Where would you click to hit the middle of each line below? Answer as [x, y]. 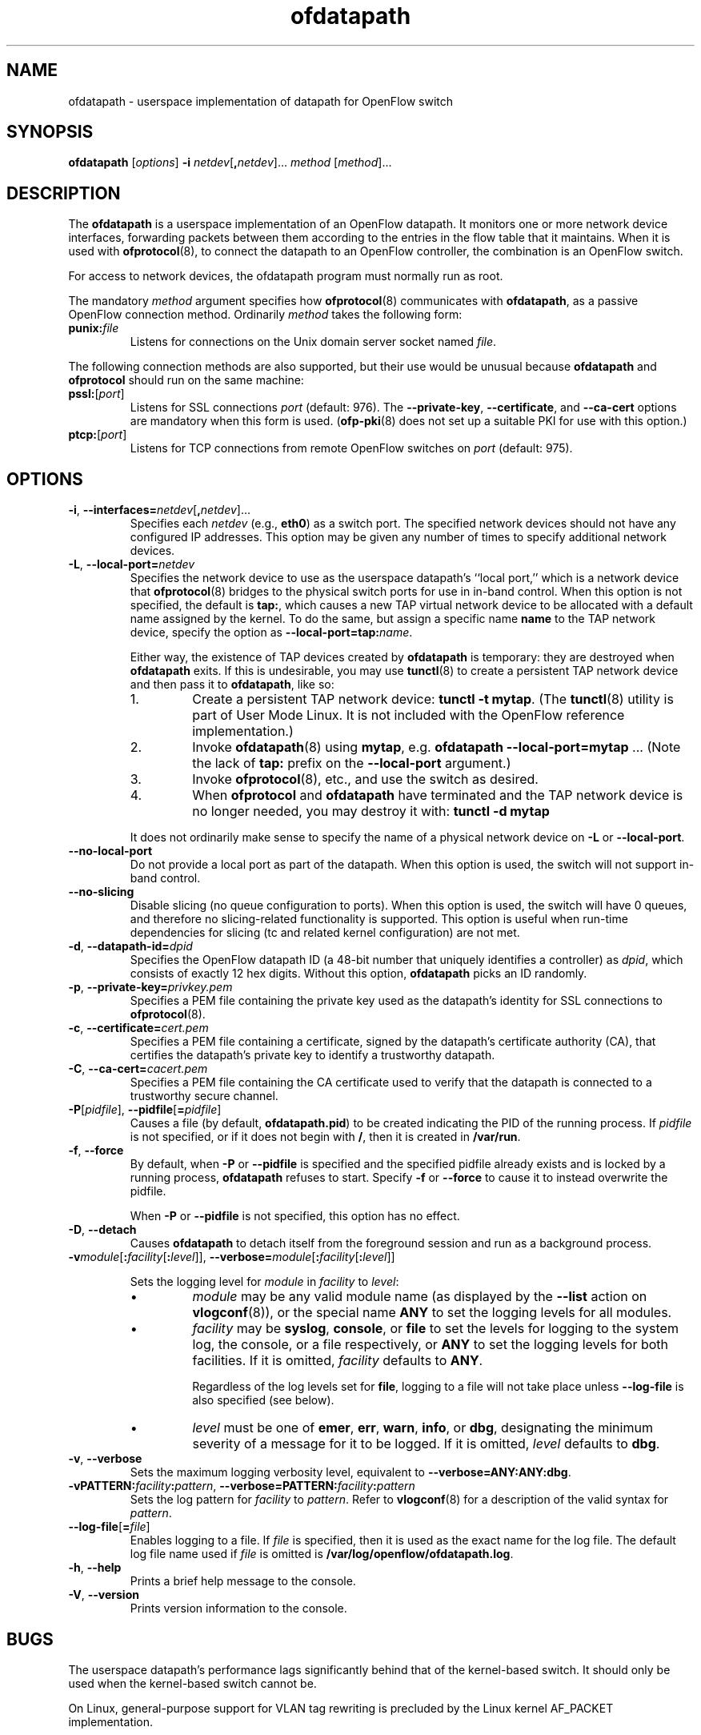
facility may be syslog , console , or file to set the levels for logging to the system [435, 1329]
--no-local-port [110, 851]
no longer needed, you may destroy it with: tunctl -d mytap [371, 811]
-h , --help [95, 1568]
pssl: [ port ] [96, 394]
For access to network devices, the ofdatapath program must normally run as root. [286, 276]
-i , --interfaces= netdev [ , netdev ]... [160, 510]
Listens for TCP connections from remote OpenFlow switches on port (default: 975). [351, 448]
